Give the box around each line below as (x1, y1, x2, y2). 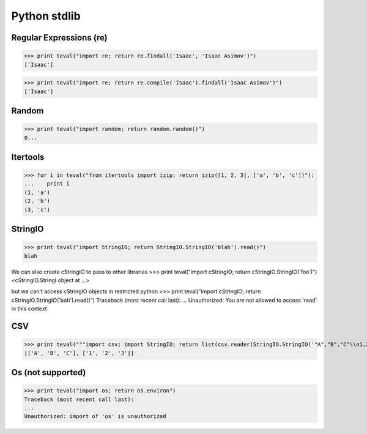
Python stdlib (11, 9, 81, 23)
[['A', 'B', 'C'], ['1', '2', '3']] (24, 350, 135, 356)
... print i (24, 181, 70, 187)
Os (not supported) (11, 367, 86, 378)
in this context (11, 305, 47, 312)
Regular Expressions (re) (11, 32, 108, 43)
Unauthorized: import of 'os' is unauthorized (24, 413, 166, 420)
